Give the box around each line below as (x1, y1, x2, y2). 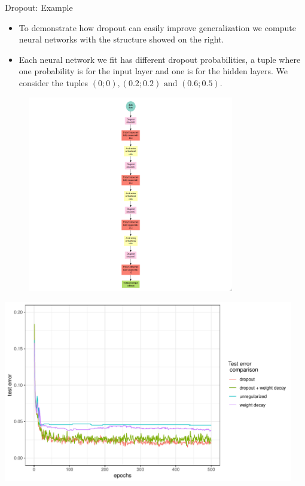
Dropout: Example (5, 1, 73, 13)
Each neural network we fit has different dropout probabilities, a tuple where (19, 53, 301, 65)
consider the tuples (19, 76, 89, 89)
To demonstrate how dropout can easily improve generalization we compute (19, 21, 296, 34)
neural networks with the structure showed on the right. (19, 33, 224, 45)
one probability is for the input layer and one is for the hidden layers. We (19, 65, 288, 77)
